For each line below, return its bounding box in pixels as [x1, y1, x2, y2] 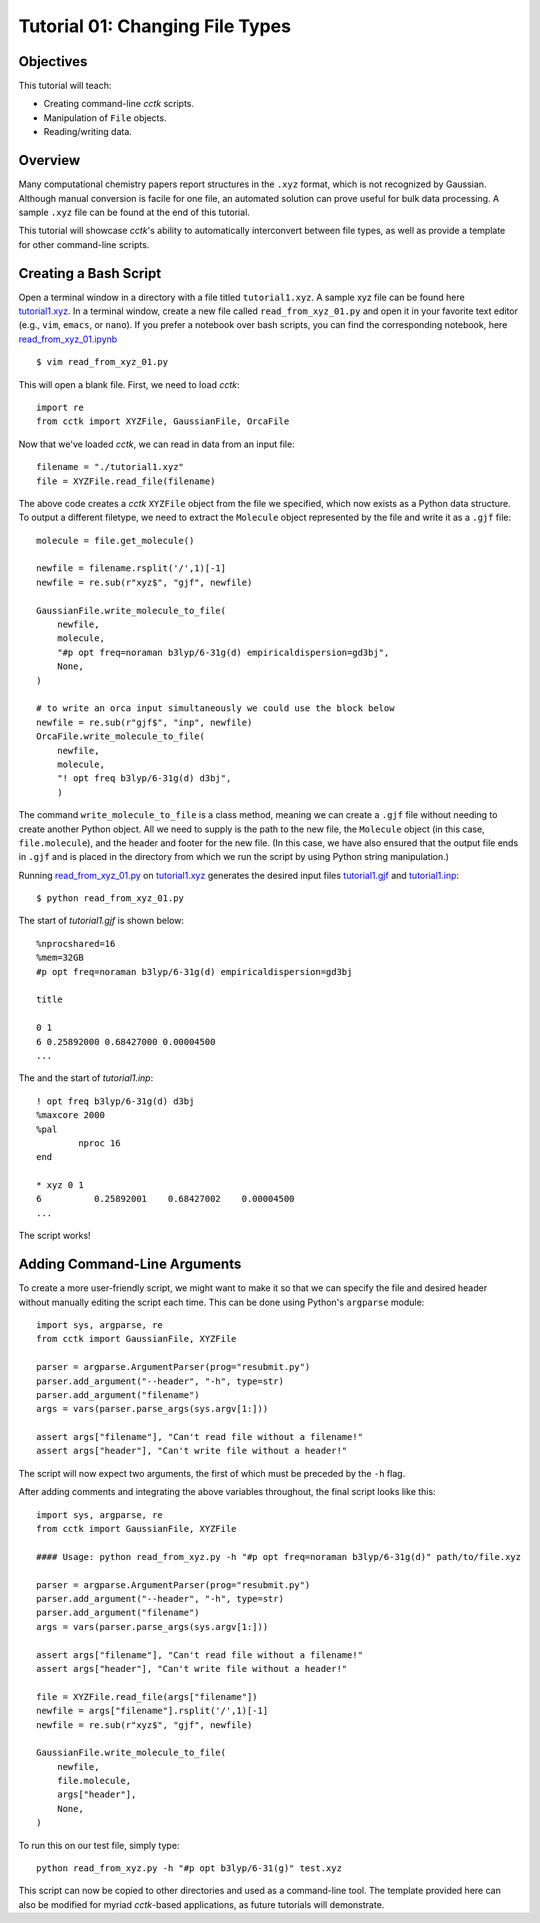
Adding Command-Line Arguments [18, 1256, 242, 1273]
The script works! [18, 1230, 91, 1242]
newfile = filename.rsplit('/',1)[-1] [36, 563, 227, 574]
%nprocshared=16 [36, 938, 116, 949]
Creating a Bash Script [18, 265, 162, 282]
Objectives [18, 53, 88, 70]
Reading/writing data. [43, 126, 132, 138]
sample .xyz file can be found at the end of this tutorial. [18, 206, 250, 218]
